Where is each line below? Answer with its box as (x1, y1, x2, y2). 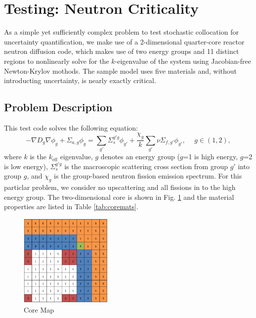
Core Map (24, 305, 54, 315)
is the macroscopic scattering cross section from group (64, 161, 228, 171)
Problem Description (4, 99, 113, 115)
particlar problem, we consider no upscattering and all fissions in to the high (4, 182, 236, 192)
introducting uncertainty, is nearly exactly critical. (4, 75, 156, 86)
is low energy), (4, 161, 48, 171)
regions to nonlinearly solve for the (4, 55, 109, 66)
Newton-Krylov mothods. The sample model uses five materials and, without (4, 65, 237, 76)
